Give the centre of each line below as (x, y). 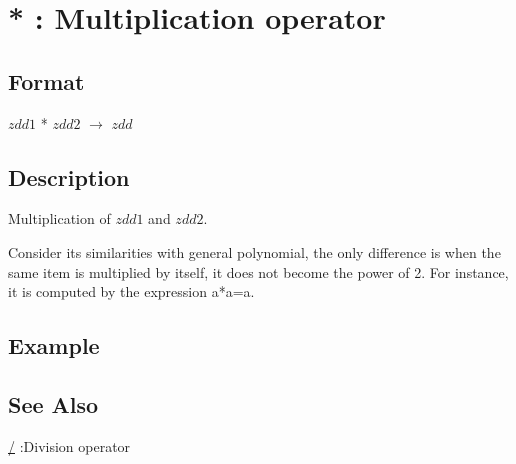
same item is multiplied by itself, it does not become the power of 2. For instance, (258, 271)
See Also (53, 403)
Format (46, 80)
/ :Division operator (69, 445)
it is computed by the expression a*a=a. (131, 291)
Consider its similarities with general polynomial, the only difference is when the (254, 251)
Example (54, 345)
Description (69, 176)
